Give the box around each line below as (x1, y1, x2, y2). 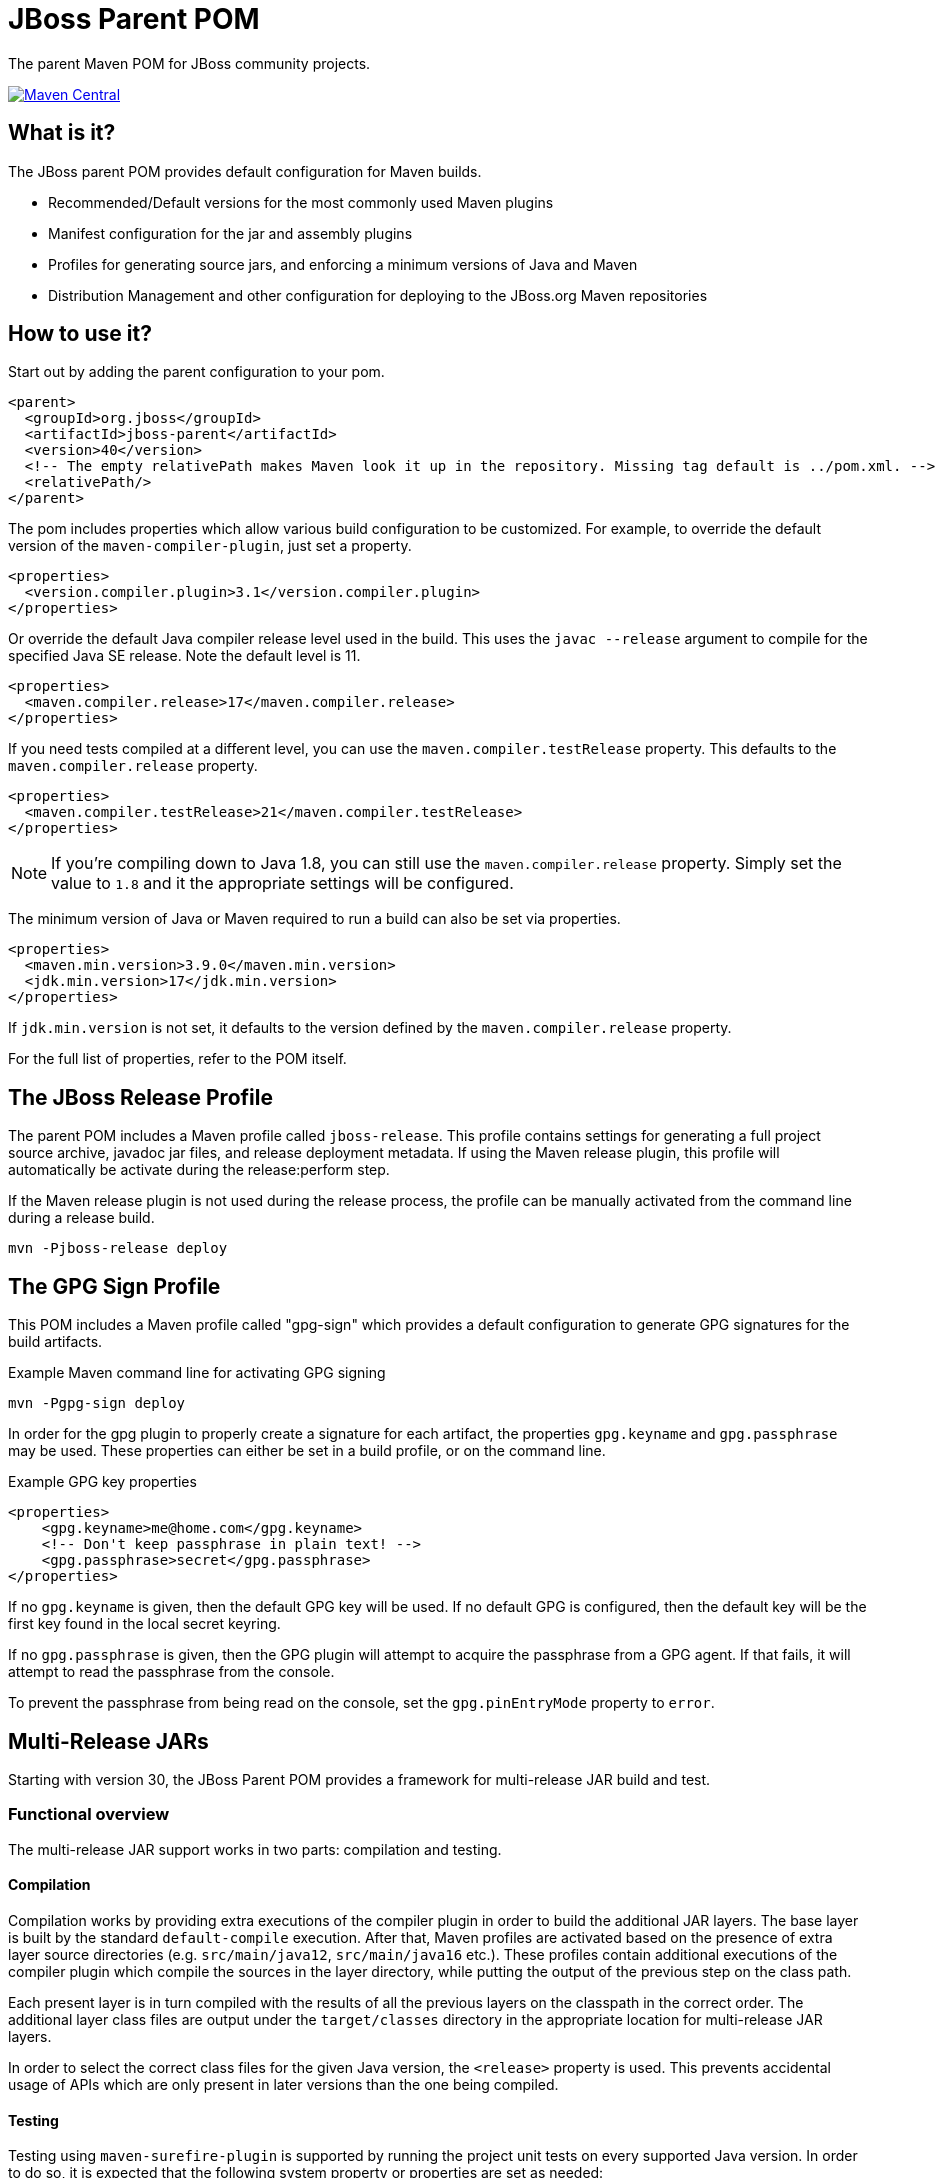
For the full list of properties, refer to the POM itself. (8, 1050, 347, 1068)
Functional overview (8, 1804, 170, 1825)
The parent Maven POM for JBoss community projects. (8, 54, 371, 72)
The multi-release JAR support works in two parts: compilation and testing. (8, 1840, 502, 1858)
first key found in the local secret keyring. (8, 1615, 281, 1633)
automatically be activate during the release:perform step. (8, 1161, 390, 1179)
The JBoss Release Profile (8, 1084, 273, 1110)
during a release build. (8, 1209, 155, 1227)
